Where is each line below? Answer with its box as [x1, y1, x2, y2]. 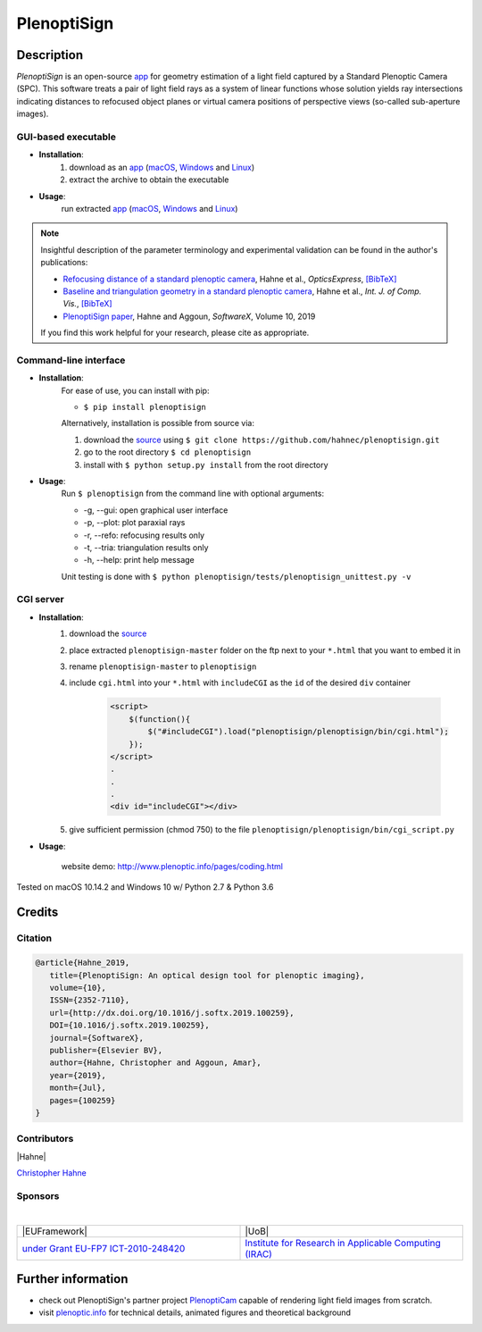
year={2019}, [49, 1070, 107, 1080]
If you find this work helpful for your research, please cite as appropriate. [40, 327, 310, 339]
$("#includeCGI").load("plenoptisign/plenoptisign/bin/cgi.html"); [147, 726, 450, 737]
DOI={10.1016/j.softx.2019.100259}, [49, 1020, 210, 1031]
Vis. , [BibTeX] [62, 298, 112, 309]
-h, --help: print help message [83, 555, 195, 565]
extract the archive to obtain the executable [69, 174, 229, 185]
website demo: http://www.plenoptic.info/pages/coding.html [61, 861, 283, 872]
